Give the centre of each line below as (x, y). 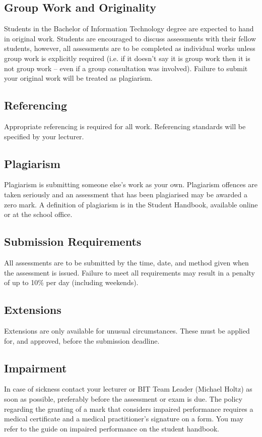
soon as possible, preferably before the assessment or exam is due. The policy (123, 398)
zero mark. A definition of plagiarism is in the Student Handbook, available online (131, 204)
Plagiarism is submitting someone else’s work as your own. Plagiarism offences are (131, 184)
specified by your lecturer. (44, 136)
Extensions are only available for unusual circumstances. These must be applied (127, 330)
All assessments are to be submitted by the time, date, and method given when (126, 262)
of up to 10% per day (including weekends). (71, 282)
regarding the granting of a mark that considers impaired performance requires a (129, 408)
